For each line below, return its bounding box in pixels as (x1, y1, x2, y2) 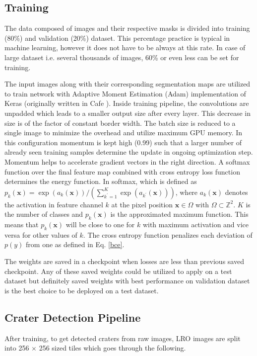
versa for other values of (4, 229, 77, 240)
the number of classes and (4, 209, 83, 219)
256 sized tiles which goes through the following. (39, 343, 186, 353)
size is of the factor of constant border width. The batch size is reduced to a (4, 117, 236, 128)
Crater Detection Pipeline (4, 309, 141, 325)
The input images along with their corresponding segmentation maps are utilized (4, 79, 251, 89)
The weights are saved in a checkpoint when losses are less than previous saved (4, 256, 244, 267)
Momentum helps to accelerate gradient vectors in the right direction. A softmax (4, 156, 250, 167)
